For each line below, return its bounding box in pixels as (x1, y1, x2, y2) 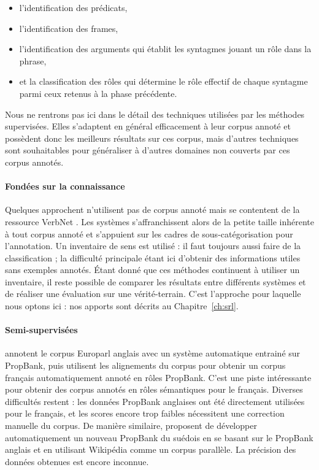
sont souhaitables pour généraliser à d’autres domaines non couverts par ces (5, 144, 290, 156)
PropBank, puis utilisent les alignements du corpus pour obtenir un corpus (5, 359, 286, 372)
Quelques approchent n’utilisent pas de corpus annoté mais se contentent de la (5, 203, 300, 216)
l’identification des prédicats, (19, 1, 128, 13)
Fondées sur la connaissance (5, 180, 125, 193)
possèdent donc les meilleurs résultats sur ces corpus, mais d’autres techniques (5, 131, 299, 144)
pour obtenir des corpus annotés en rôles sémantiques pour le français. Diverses (5, 383, 303, 396)
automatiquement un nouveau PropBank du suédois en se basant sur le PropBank (5, 431, 313, 444)
